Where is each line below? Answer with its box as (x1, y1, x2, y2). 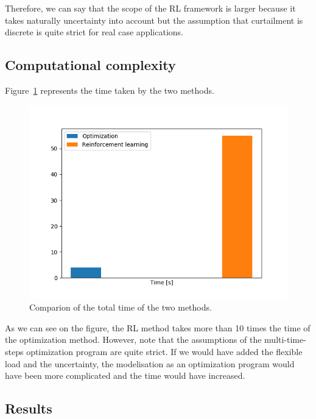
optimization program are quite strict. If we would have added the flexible (26, 345, 303, 357)
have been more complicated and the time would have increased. (5, 369, 245, 382)
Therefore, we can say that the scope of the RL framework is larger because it (5, 2, 296, 14)
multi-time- (264, 333, 306, 346)
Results (5, 399, 52, 418)
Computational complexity (5, 55, 176, 74)
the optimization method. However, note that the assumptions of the (5, 333, 262, 346)
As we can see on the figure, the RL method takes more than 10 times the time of (5, 321, 311, 334)
